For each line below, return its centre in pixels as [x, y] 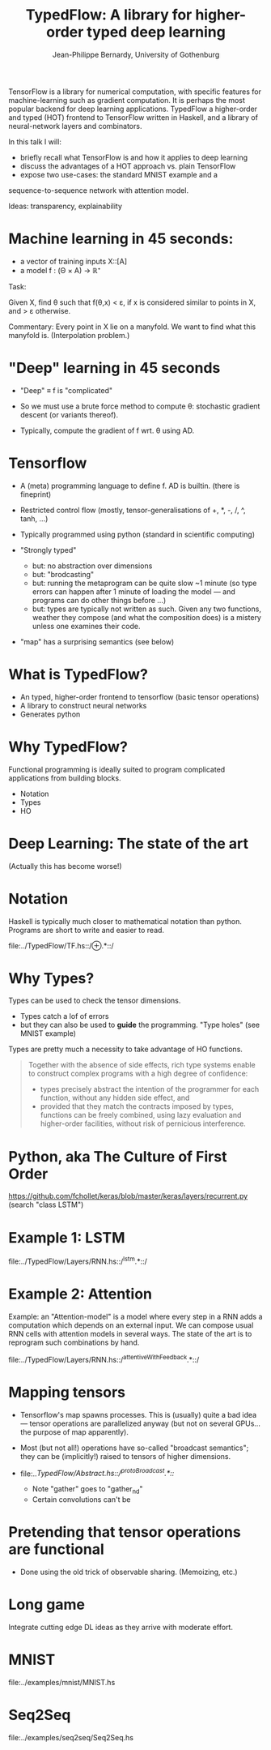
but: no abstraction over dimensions [92, 566]
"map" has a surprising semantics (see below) [97, 641]
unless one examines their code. [86, 626]
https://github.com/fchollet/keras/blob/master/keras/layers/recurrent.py [128, 1196]
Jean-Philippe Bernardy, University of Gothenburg [136, 54]
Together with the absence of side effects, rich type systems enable [142, 1065]
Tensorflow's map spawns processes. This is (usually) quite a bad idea [138, 1414]
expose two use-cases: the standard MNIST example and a [119, 174]
